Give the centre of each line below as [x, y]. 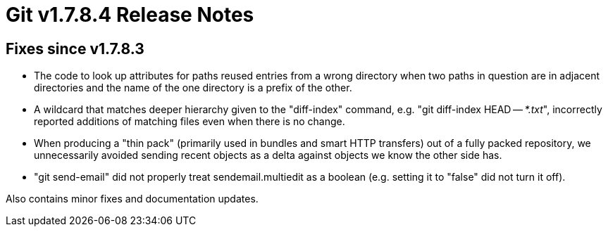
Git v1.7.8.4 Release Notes [130, 15]
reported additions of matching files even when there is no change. [190, 122]
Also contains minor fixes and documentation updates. [132, 199]
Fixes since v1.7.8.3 [75, 49]
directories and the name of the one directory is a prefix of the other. [193, 88]
